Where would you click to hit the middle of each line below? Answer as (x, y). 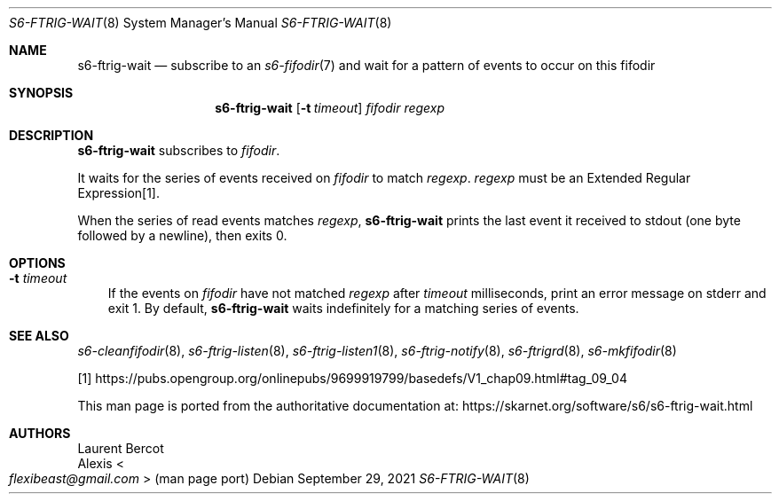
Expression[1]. (118, 193)
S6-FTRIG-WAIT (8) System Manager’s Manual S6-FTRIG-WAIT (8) (201, 23)
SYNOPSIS (41, 93)
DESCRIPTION (51, 135)
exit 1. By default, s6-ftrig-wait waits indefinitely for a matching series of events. (343, 308)
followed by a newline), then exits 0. (182, 235)
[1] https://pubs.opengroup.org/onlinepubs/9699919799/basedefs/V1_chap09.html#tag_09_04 (352, 378)
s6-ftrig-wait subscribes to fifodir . (179, 150)
